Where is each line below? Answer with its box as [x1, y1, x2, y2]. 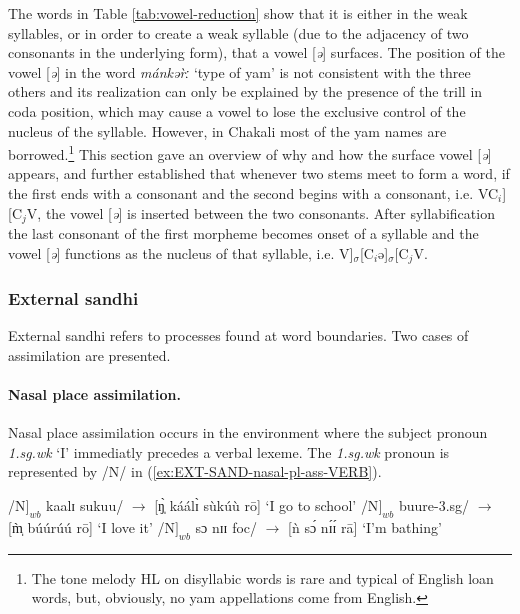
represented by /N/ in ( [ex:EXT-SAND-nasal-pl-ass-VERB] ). [8, 461, 382, 482]
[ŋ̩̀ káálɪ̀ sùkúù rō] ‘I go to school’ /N [154, 495, 379, 516]
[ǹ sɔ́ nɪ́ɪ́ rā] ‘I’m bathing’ [288, 516, 442, 537]
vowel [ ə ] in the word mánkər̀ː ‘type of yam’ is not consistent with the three [8, 61, 471, 82]
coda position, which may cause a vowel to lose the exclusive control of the [8, 100, 466, 121]
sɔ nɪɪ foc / [195, 516, 258, 537]
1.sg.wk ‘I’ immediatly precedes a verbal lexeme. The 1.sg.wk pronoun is [8, 441, 450, 462]
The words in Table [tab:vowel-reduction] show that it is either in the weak [8, 3, 468, 23]
